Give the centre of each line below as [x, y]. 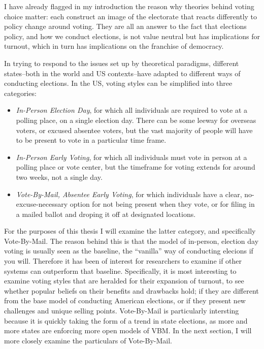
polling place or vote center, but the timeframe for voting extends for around [136, 167]
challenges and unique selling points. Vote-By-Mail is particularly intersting [122, 311]
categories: [20, 93]
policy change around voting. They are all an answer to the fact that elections [125, 26]
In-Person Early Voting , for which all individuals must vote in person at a [131, 157]
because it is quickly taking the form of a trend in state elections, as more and [126, 320]
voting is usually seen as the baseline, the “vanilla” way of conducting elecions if [129, 251]
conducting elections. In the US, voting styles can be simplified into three [118, 83]
